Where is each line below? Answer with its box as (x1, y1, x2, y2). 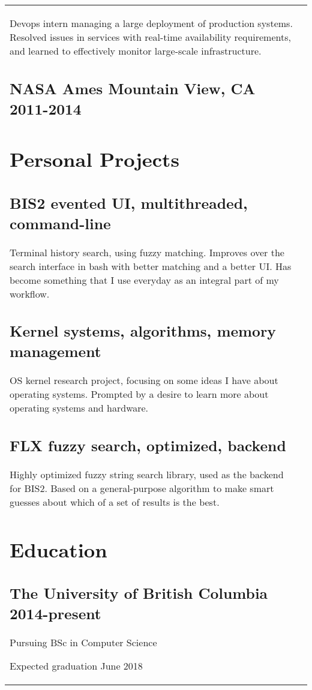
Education (10, 535, 107, 563)
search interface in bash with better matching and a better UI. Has (10, 259, 292, 273)
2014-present (10, 603, 101, 624)
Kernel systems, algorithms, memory (10, 320, 276, 341)
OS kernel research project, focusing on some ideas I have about (10, 373, 278, 388)
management (10, 341, 101, 362)
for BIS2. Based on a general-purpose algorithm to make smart (10, 481, 274, 495)
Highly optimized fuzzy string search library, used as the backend (10, 467, 284, 481)
